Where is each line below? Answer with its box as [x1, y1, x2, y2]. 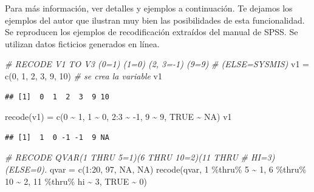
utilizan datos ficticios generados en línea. [5, 37, 160, 50]
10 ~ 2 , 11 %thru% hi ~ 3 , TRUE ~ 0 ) [5, 174, 147, 187]
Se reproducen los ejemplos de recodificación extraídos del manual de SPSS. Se [5, 25, 298, 38]
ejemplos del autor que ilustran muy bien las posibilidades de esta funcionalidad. [5, 13, 305, 26]
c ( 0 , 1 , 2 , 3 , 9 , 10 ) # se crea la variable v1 [5, 69, 162, 82]
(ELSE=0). [5, 162, 47, 175]
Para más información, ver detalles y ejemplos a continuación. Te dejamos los [5, 2, 293, 14]
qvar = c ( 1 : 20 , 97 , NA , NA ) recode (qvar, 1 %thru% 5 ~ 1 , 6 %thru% [49, 162, 307, 175]
